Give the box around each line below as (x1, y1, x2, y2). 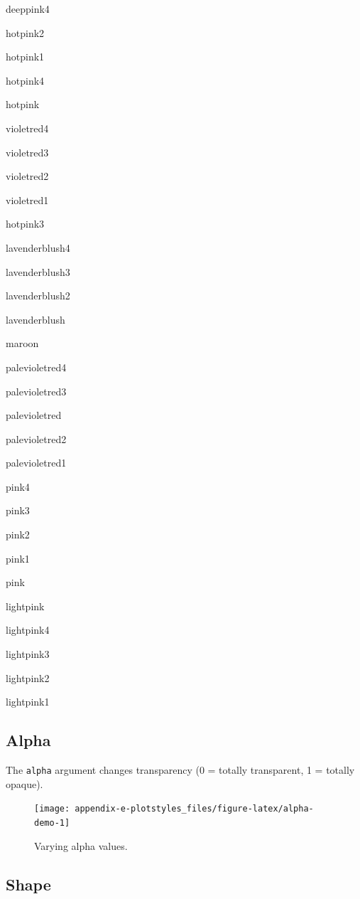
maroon (6, 336, 39, 351)
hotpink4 (6, 73, 45, 87)
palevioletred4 (6, 359, 67, 374)
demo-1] (34, 817, 70, 828)
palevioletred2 (6, 431, 67, 446)
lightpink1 (6, 694, 50, 709)
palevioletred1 (6, 455, 67, 470)
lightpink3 (6, 647, 50, 661)
